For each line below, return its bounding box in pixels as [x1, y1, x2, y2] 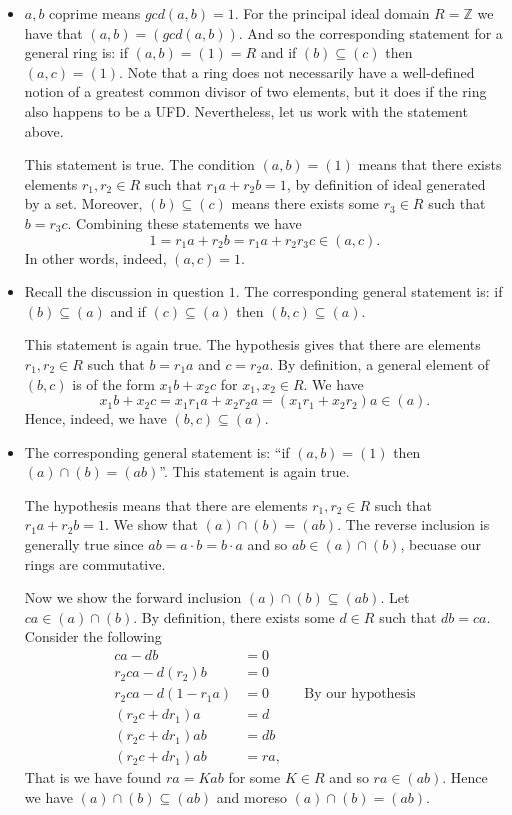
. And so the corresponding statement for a [238, 22, 503, 43]
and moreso [216, 786, 287, 807]
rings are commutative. [24, 553, 166, 574]
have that [24, 22, 83, 43]
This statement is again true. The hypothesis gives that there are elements [24, 334, 481, 355]
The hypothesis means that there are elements [24, 494, 308, 515]
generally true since [24, 534, 144, 555]
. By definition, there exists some [133, 606, 335, 627]
